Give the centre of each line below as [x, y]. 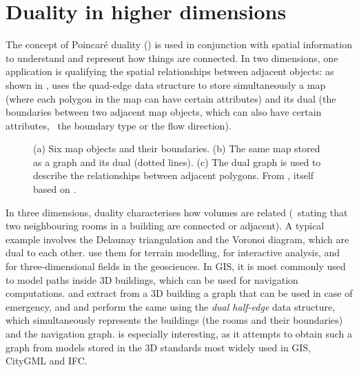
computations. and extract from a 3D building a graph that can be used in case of [179, 293]
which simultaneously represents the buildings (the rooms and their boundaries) [174, 320]
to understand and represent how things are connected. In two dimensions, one [172, 58]
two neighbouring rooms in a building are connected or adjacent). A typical [165, 226]
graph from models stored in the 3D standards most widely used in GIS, [158, 347]
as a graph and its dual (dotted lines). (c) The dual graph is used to [177, 162]
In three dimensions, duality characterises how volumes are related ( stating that [177, 212]
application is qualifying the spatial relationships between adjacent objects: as [170, 71]
